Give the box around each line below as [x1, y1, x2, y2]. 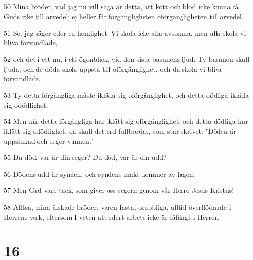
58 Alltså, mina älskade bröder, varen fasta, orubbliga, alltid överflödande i [4, 201, 231, 212]
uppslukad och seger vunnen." [4, 135, 94, 146]
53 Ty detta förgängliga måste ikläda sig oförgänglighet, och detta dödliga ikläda [4, 90, 249, 100]
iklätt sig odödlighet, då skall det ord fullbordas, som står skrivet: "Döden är [4, 125, 236, 136]
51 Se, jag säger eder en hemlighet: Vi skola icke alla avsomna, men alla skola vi [4, 28, 246, 38]
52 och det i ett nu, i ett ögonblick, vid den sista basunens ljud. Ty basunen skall [4, 54, 250, 64]
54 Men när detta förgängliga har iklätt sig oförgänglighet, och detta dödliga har [4, 116, 248, 126]
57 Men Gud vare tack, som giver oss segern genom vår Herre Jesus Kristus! [4, 185, 234, 195]
